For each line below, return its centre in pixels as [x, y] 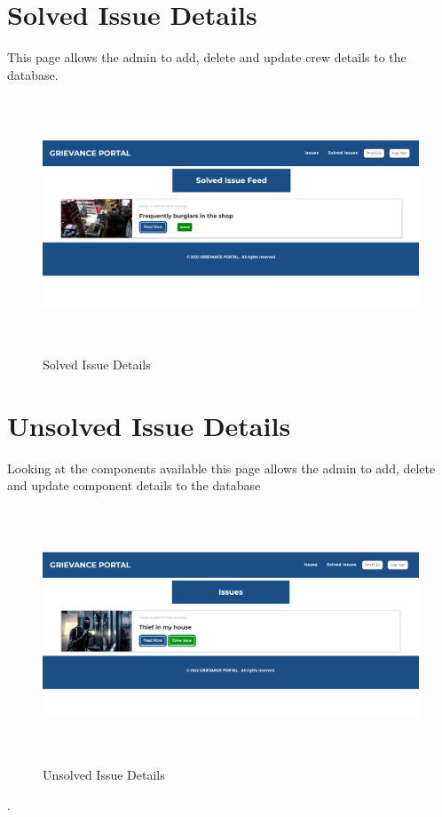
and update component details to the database [134, 485]
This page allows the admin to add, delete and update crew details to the [207, 57]
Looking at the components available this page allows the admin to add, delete [221, 468]
